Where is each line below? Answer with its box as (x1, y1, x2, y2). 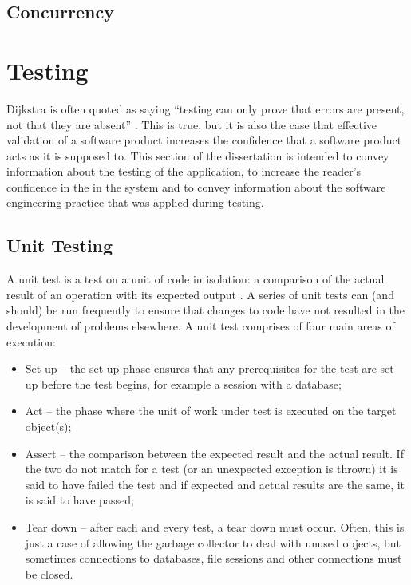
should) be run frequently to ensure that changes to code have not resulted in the (6, 302, 405, 318)
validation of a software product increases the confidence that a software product (6, 132, 402, 148)
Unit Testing (6, 233, 113, 258)
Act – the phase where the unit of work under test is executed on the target (25, 402, 397, 419)
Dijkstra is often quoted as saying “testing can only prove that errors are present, (6, 100, 405, 117)
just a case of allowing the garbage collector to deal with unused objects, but (25, 534, 401, 551)
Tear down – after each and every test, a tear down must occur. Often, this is (25, 518, 405, 535)
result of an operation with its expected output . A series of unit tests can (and (6, 286, 394, 302)
